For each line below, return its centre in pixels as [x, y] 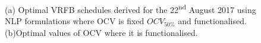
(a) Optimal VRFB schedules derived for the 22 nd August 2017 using [130, 9]
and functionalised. [212, 21]
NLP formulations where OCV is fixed [75, 21]
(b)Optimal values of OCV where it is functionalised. [101, 32]
